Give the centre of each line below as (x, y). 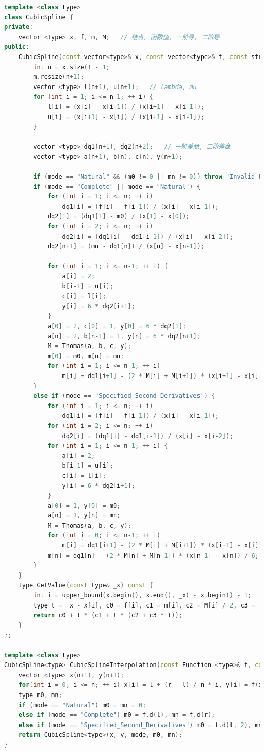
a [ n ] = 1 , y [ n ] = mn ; (84, 516)
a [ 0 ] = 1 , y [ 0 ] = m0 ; (84, 505)
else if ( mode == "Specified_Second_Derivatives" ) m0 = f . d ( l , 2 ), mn (140, 725)
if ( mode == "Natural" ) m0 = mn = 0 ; (82, 705)
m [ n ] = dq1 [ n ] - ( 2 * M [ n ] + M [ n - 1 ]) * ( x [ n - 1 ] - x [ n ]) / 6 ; (153, 555)
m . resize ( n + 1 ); (59, 77)
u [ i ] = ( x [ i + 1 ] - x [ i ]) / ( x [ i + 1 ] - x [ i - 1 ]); (126, 117)
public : (17, 47)
